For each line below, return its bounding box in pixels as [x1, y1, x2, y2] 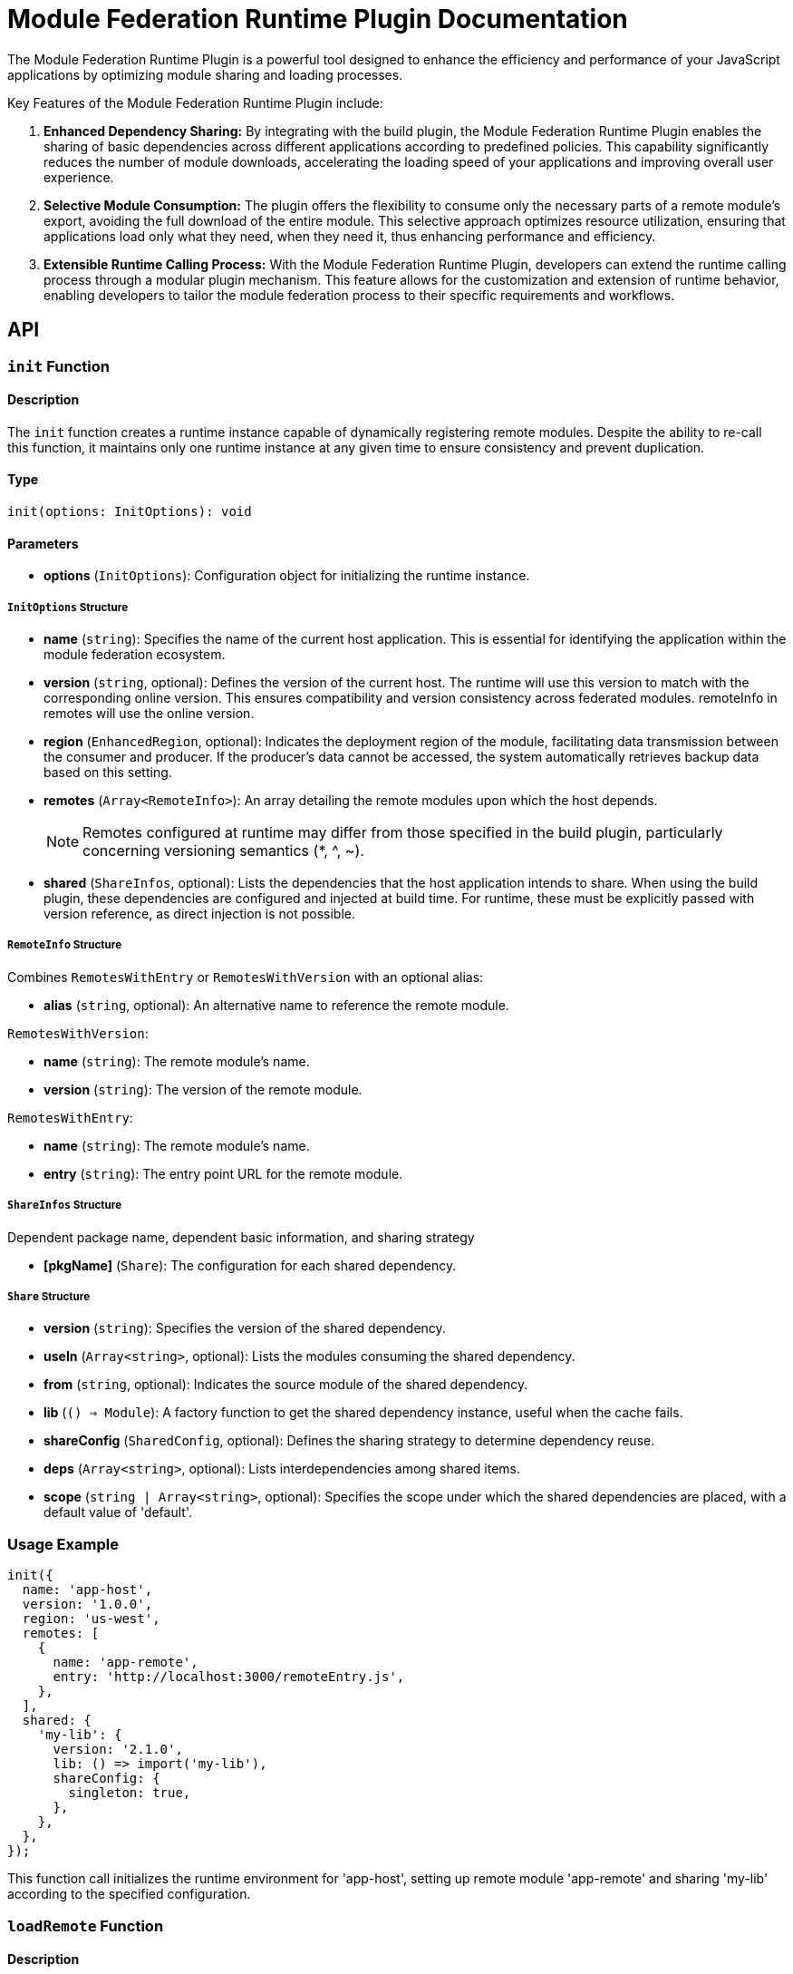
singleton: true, [68, 1785, 191, 1801]
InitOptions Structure [7, 600, 129, 614]
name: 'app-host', [22, 1582, 153, 1598]
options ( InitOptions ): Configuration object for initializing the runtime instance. [44, 568, 530, 584]
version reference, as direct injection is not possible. [44, 906, 355, 922]
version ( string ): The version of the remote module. [44, 1081, 363, 1097]
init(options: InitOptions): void [7, 504, 252, 520]
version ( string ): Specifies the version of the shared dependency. [44, 1320, 446, 1337]
